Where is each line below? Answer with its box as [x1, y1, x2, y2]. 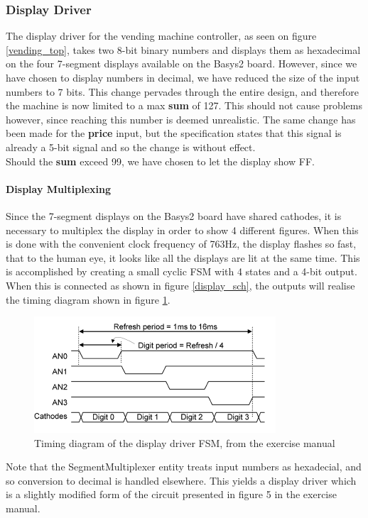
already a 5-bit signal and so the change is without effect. [6, 139, 256, 154]
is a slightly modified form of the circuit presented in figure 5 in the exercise [6, 487, 337, 502]
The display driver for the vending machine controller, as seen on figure [6, 28, 317, 43]
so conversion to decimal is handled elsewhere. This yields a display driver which [6, 473, 357, 487]
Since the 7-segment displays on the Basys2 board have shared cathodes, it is [6, 208, 342, 223]
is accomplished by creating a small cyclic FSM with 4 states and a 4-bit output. [6, 264, 357, 279]
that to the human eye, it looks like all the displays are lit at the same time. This [6, 250, 360, 265]
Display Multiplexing [6, 181, 111, 196]
